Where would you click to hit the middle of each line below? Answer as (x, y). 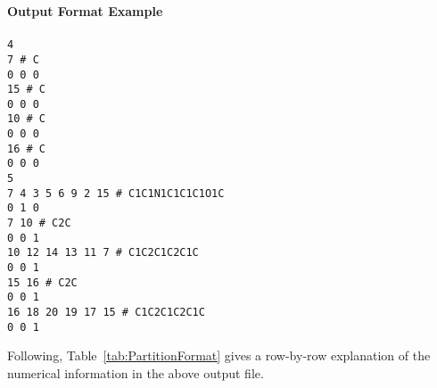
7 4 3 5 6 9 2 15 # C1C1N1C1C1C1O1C (116, 193)
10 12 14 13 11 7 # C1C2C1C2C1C (103, 253)
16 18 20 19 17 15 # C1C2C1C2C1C (106, 312)
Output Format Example (85, 11)
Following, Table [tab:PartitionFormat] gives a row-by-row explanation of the (219, 355)
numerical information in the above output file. (136, 372)
